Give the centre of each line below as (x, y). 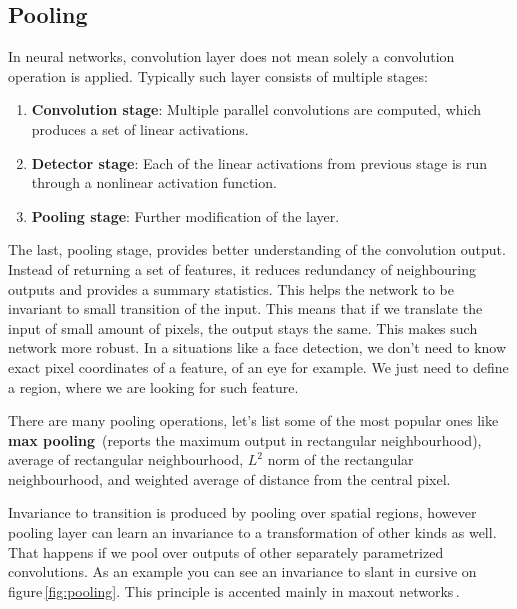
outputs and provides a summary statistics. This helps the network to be (231, 288)
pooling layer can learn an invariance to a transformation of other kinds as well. (252, 532)
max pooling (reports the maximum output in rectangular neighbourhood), (245, 439)
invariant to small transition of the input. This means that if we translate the (245, 308)
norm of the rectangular (340, 459)
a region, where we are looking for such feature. (153, 386)
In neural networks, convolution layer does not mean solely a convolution (231, 56)
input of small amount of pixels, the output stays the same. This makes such (243, 327)
